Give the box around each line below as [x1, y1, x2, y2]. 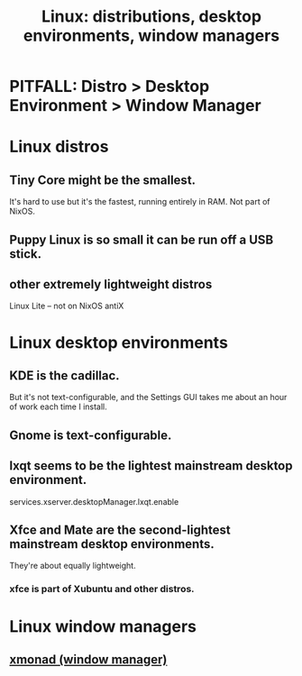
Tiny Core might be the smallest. [9, 172, 197, 187]
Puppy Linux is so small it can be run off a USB [9, 232, 274, 247]
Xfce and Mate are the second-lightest [9, 522, 232, 537]
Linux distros [9, 137, 109, 157]
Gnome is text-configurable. [9, 427, 172, 443]
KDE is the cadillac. [9, 368, 120, 383]
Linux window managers [9, 616, 197, 636]
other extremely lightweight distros [9, 277, 213, 292]
